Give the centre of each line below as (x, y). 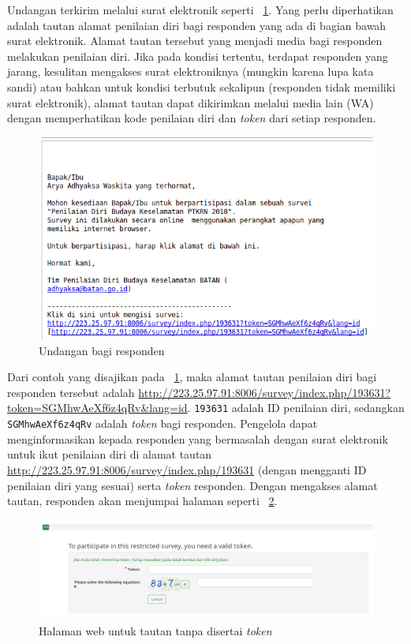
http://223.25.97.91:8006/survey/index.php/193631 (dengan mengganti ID (187, 469)
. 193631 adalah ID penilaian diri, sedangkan (296, 408)
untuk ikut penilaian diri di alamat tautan (110, 454)
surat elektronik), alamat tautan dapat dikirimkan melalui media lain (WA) (191, 102)
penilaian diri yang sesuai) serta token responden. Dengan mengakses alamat (192, 485)
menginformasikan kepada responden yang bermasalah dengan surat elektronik (198, 438)
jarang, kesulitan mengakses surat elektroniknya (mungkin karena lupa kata (191, 71)
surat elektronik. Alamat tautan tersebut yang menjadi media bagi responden (195, 41)
